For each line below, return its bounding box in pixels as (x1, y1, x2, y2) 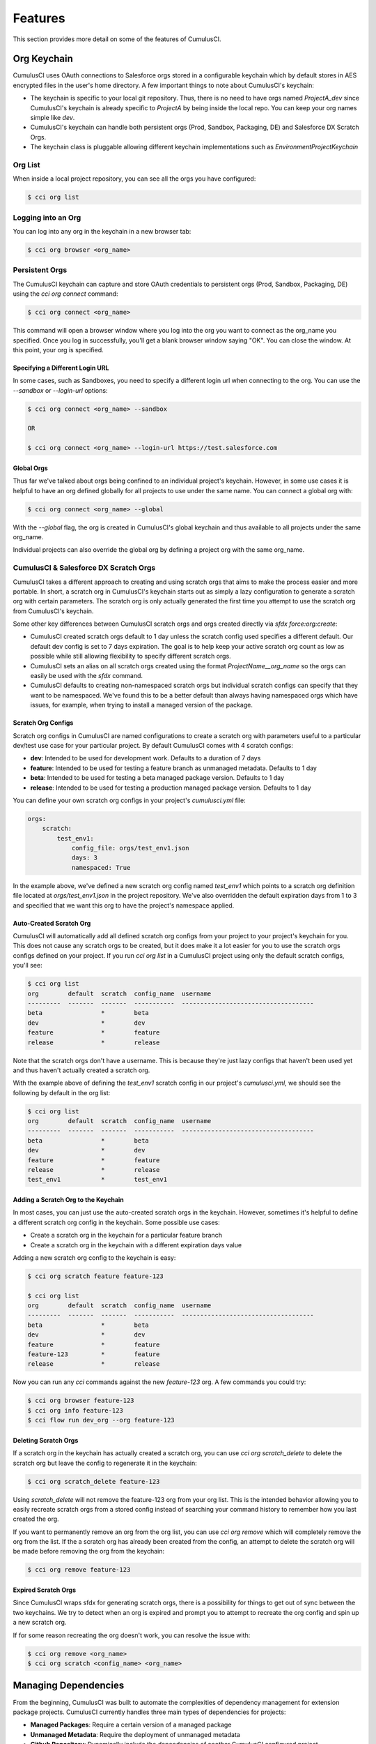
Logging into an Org (13, 213, 81, 223)
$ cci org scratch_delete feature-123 (27, 1478, 160, 1485)
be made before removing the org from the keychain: (13, 1547, 165, 1556)
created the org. (13, 1514, 59, 1524)
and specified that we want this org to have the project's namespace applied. (13, 901, 235, 910)
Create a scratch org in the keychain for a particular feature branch (30, 1231, 223, 1240)
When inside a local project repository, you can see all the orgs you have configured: (13, 174, 256, 183)
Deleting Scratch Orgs (13, 1436, 79, 1444)
